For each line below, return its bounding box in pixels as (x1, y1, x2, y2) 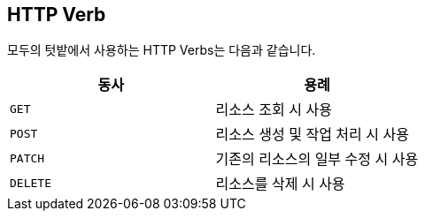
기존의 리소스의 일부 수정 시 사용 (215, 150, 419, 169)
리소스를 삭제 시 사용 (215, 175, 345, 193)
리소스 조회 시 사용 (215, 101, 332, 119)
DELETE (10, 176, 51, 190)
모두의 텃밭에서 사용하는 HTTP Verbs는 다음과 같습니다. (7, 42, 316, 58)
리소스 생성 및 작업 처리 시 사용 (215, 125, 409, 144)
